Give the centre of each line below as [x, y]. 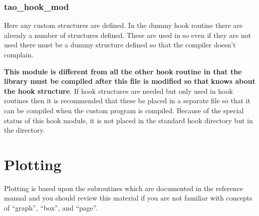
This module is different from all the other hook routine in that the [123, 71]
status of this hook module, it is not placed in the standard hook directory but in [129, 120]
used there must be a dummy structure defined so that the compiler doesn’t [120, 45]
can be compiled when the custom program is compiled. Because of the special [124, 110]
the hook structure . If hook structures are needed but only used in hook [119, 91]
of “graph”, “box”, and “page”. [51, 208]
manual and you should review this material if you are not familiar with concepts [128, 198]
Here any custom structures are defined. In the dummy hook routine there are [124, 25]
